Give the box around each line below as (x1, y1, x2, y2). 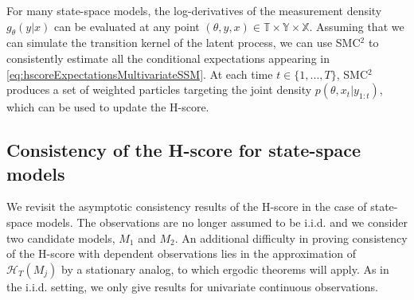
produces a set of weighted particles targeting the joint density (6, 81, 312, 98)
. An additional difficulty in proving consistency (174, 229, 408, 246)
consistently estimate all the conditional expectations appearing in (6, 49, 330, 66)
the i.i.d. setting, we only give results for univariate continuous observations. (6, 278, 378, 294)
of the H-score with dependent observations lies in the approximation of (6, 245, 357, 262)
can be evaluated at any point (54, 18, 200, 34)
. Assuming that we (309, 18, 404, 34)
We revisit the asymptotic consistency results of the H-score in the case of (6, 198, 367, 215)
